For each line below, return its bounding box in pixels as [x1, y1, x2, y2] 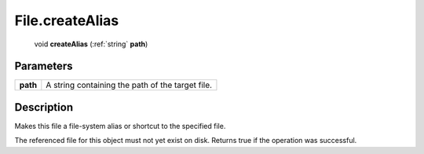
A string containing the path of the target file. [46, 79, 212, 90]
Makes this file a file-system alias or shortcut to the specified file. [14, 121, 226, 130]
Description [14, 101, 74, 114]
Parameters [14, 60, 73, 73]
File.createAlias [14, 12, 119, 29]
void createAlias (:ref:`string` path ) [34, 39, 148, 49]
